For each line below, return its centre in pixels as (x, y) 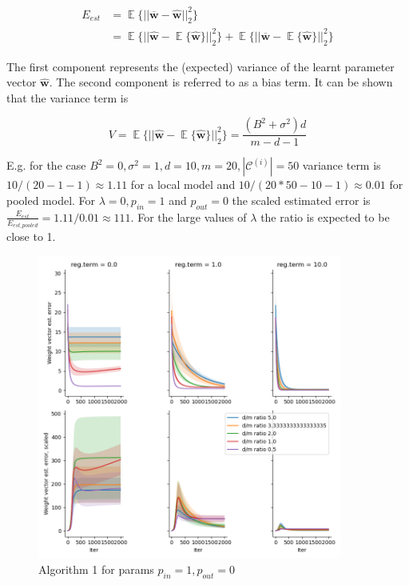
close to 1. (31, 236)
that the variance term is (68, 97)
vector (22, 82)
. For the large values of (189, 216)
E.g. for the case (46, 165)
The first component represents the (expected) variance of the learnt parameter (201, 66)
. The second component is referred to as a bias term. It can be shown (221, 82)
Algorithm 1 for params (96, 569)
